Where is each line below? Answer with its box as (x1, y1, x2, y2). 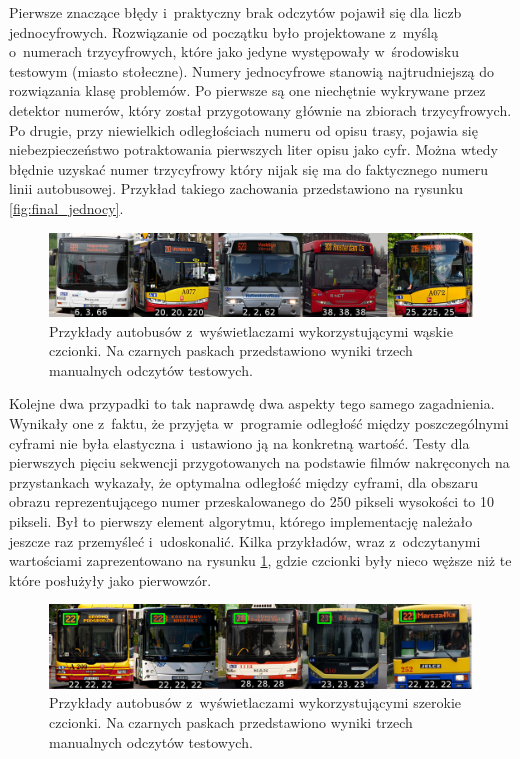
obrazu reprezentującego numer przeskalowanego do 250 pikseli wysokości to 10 (9, 491, 495, 512)
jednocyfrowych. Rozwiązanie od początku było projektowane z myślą (9, 21, 438, 42)
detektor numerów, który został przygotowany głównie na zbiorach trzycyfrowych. (9, 99, 512, 120)
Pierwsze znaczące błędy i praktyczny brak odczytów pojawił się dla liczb (9, 2, 462, 22)
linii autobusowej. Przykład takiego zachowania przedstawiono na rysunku (9, 178, 464, 199)
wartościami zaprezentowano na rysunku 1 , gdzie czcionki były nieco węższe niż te (9, 550, 512, 571)
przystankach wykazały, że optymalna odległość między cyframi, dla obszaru (9, 471, 479, 492)
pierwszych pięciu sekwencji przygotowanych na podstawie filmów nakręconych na (9, 452, 510, 473)
